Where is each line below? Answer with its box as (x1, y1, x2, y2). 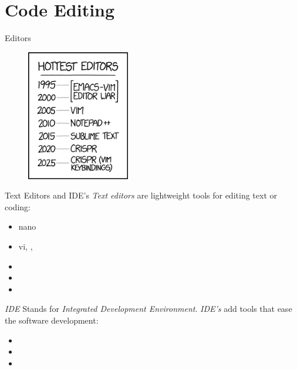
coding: (5, 200, 31, 213)
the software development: (5, 314, 99, 326)
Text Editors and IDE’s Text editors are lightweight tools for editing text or (5, 189, 277, 201)
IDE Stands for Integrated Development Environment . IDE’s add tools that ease (5, 302, 292, 315)
